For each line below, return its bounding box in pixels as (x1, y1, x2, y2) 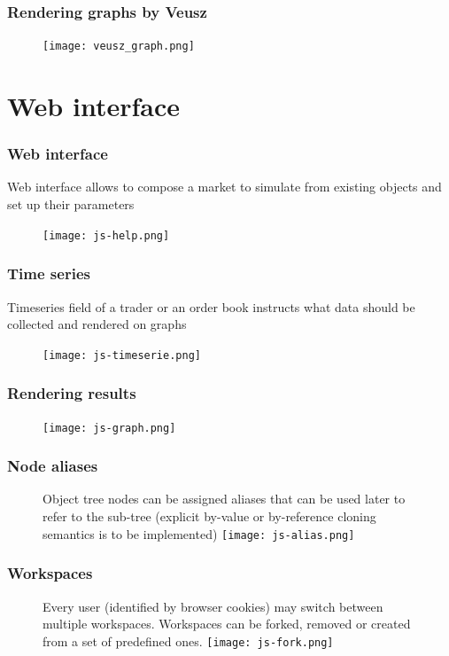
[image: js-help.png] (43, 229, 170, 242)
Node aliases (7, 455, 98, 477)
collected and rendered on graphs (7, 315, 187, 333)
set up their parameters (7, 195, 135, 214)
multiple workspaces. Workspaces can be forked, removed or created (43, 614, 411, 633)
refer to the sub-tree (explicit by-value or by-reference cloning (43, 507, 376, 526)
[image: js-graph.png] (43, 421, 176, 434)
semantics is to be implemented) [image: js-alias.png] (43, 524, 355, 543)
